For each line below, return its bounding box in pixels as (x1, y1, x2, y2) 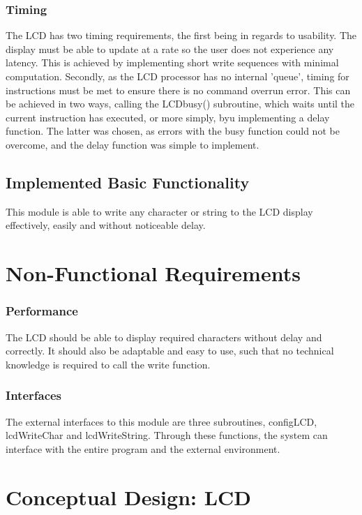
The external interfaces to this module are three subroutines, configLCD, (6, 414, 317, 428)
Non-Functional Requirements (6, 259, 301, 288)
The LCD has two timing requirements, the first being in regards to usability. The (6, 28, 357, 43)
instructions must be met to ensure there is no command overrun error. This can (6, 82, 351, 97)
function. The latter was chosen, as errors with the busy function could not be (6, 124, 340, 138)
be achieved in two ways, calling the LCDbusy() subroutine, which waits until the (6, 96, 355, 111)
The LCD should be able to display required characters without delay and (6, 329, 322, 344)
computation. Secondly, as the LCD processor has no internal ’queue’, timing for (6, 69, 349, 83)
